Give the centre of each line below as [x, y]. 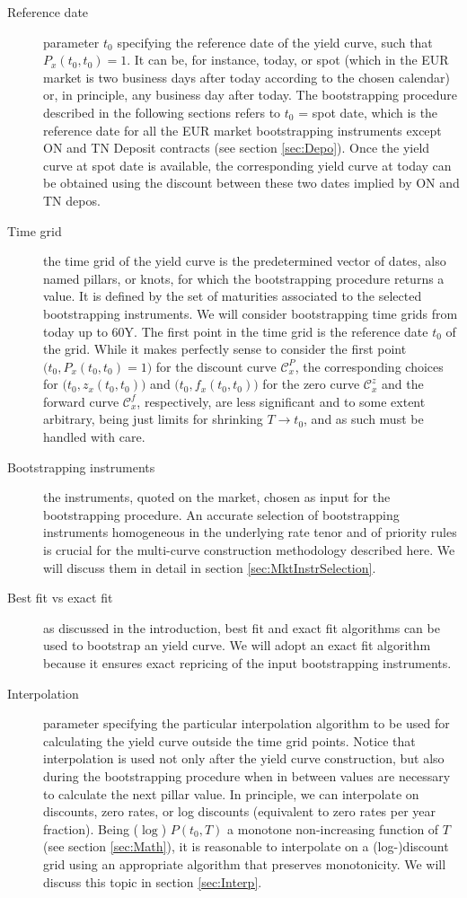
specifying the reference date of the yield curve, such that [275, 42]
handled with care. [94, 437]
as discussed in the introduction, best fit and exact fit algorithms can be [242, 627]
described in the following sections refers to [162, 112]
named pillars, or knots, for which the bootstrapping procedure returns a [244, 278]
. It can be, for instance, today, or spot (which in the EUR [288, 60]
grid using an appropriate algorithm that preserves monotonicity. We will [245, 863]
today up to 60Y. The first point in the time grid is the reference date [236, 331]
